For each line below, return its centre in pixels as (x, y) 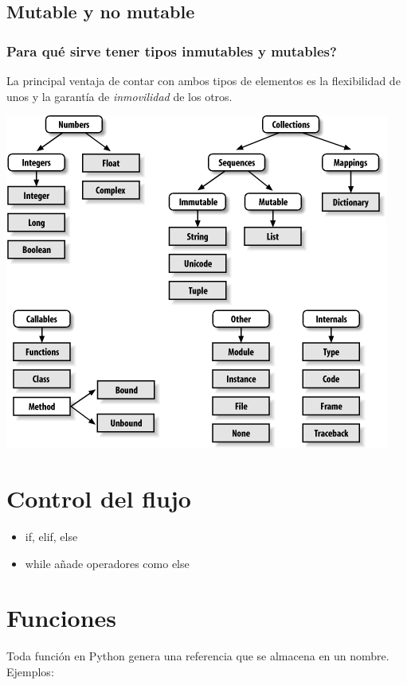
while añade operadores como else (107, 563)
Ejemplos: (30, 671)
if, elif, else (51, 536)
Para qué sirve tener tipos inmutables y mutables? (172, 51)
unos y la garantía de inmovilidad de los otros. (119, 96)
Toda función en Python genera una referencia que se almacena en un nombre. (198, 656)
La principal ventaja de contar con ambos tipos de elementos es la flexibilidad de (203, 80)
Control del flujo (99, 498)
